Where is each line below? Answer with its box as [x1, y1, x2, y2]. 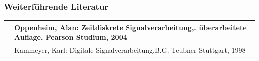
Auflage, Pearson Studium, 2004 [14, 32, 127, 42]
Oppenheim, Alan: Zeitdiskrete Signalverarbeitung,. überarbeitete [14, 22, 247, 32]
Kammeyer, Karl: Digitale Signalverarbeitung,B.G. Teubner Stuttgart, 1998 [14, 45, 246, 55]
